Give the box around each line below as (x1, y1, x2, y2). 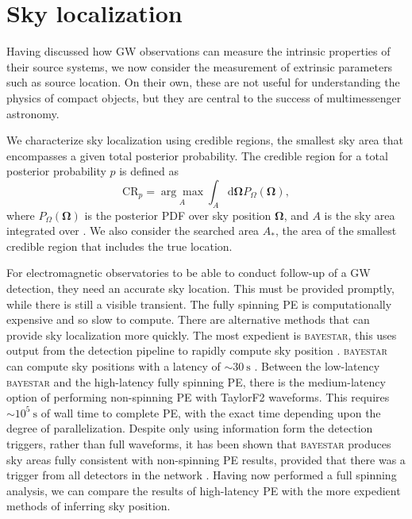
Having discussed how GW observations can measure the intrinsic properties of (6, 43, 391, 60)
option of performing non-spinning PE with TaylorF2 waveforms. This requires (6, 389, 390, 406)
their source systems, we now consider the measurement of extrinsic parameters (6, 58, 393, 75)
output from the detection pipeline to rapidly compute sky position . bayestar (6, 342, 387, 359)
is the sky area (324, 206, 395, 223)
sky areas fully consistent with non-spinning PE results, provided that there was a (6, 451, 406, 467)
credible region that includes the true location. (6, 237, 233, 254)
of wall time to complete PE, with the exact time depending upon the (40, 404, 381, 421)
